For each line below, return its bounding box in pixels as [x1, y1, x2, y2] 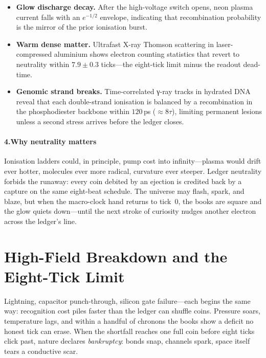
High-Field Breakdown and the [4, 245, 228, 266]
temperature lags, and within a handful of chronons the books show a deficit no [4, 315, 254, 326]
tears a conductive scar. [4, 345, 78, 356]
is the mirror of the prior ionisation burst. [16, 21, 147, 32]
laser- [216, 38, 233, 49]
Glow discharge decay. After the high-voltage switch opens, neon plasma [16, 2, 253, 12]
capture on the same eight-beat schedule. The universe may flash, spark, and [4, 186, 245, 196]
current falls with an [16, 11, 80, 22]
